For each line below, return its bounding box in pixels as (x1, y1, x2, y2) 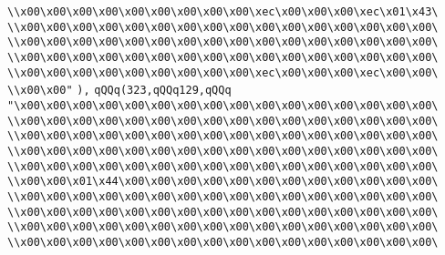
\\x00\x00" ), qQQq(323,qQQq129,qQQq (7, 84, 232, 97)
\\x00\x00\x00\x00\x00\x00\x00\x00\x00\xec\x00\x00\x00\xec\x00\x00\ (7, 66, 439, 79)
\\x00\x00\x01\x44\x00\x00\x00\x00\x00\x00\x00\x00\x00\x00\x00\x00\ (7, 175, 439, 189)
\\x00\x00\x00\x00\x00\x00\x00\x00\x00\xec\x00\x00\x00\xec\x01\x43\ (7, 5, 439, 18)
